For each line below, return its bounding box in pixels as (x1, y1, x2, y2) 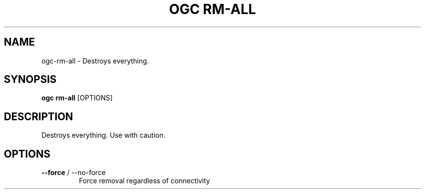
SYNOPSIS (4, 73, 57, 86)
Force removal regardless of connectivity (79, 177, 210, 185)
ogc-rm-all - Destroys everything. (41, 56, 149, 65)
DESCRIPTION (4, 110, 73, 123)
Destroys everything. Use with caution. (41, 131, 165, 140)
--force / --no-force (41, 168, 106, 177)
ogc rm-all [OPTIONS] (41, 94, 113, 102)
